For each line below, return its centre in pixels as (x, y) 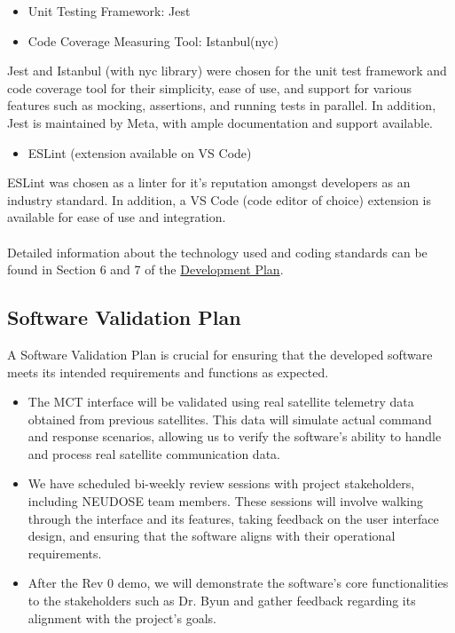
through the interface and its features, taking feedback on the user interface (233, 518)
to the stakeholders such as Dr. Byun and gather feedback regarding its (222, 601)
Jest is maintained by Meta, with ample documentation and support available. (220, 122)
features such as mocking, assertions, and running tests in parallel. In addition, (222, 105)
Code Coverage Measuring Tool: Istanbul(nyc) (153, 40)
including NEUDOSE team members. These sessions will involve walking (225, 501)
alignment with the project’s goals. (122, 617)
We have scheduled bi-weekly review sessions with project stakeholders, (221, 483)
